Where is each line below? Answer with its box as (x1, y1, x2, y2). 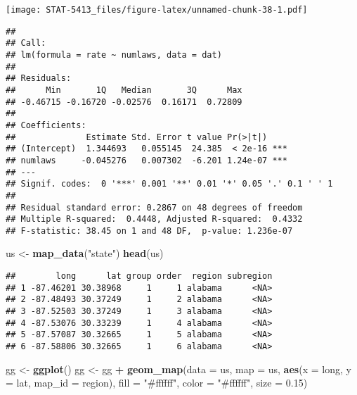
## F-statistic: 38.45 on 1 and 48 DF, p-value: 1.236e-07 (6, 225, 293, 236)
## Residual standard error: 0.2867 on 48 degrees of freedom (6, 202, 303, 213)
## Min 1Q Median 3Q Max (6, 84, 242, 95)
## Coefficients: (6, 120, 86, 130)
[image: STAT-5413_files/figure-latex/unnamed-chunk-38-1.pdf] (6, 5, 308, 15)
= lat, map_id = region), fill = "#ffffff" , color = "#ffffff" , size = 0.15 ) (6, 375, 308, 390)
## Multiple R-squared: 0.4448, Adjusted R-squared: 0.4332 (6, 214, 303, 225)
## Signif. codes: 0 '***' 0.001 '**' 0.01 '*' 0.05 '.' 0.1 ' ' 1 (6, 179, 333, 189)
